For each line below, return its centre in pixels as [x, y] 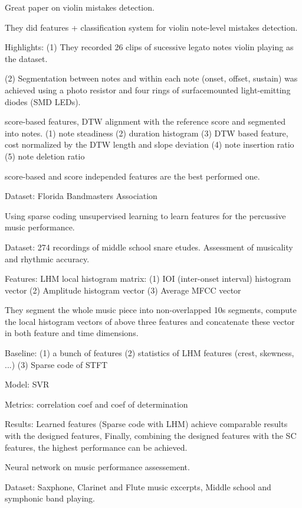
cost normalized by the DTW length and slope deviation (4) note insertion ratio [150, 144]
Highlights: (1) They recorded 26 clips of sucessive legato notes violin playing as [149, 47]
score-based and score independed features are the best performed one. [132, 176]
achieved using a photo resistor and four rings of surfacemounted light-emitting [148, 89]
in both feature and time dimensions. [72, 333]
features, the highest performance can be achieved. [96, 447]
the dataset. [26, 58]
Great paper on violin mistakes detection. [80, 7]
